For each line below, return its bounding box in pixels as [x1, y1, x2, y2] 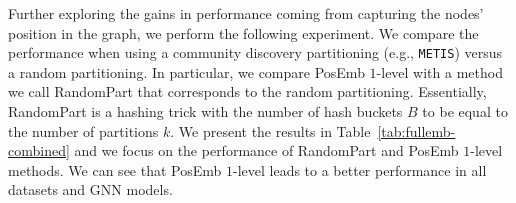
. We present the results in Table [170, 120, 371, 141]
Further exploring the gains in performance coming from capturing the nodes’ [8, 3, 484, 23]
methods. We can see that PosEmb [8, 159, 222, 180]
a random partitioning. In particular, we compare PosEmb [8, 61, 365, 82]
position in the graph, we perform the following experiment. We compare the [8, 22, 479, 43]
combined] [8, 140, 70, 161]
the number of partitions [8, 120, 159, 141]
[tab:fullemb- [377, 120, 456, 141]
